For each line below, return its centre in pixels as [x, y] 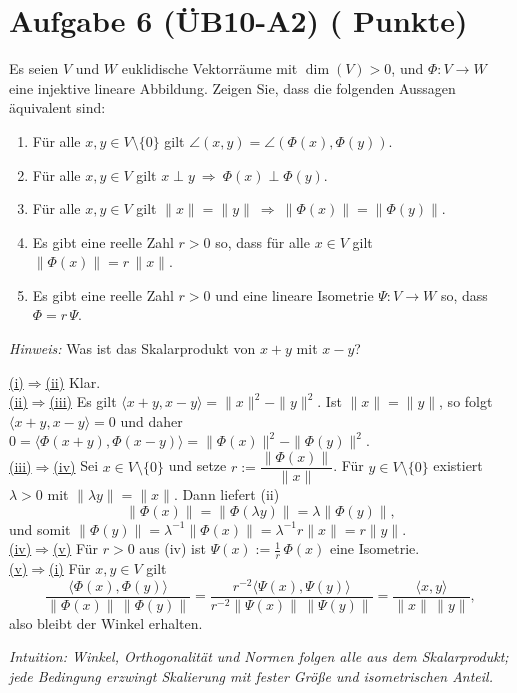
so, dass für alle [262, 241]
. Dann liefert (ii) [226, 494]
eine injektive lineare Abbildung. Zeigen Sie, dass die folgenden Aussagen [232, 87]
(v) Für [75, 548]
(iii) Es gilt [83, 401]
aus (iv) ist [172, 548]
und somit [40, 528]
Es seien [34, 68]
